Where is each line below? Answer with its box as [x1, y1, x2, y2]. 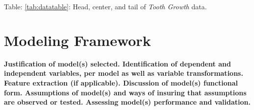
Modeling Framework [4, 30, 151, 50]
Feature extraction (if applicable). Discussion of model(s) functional [4, 77, 238, 88]
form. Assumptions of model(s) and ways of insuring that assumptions [4, 87, 247, 97]
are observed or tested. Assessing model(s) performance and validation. [4, 97, 251, 107]
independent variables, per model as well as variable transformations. [4, 68, 243, 78]
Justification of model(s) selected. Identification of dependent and [4, 58, 231, 68]
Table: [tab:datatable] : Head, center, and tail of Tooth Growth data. [4, 1, 207, 11]
